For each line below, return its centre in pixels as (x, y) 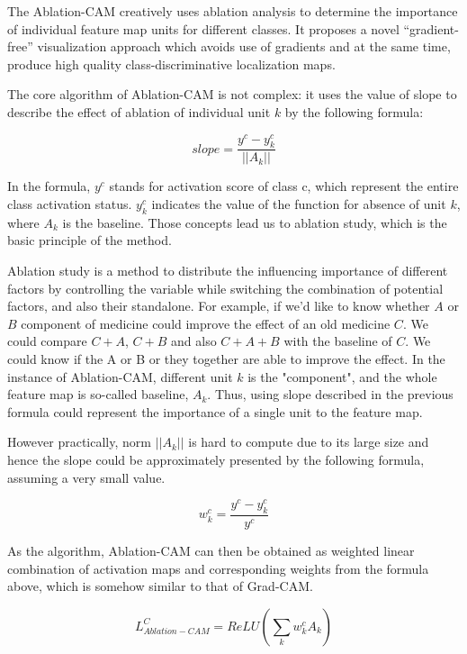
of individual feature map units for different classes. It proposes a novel (203, 28)
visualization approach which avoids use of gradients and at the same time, (244, 46)
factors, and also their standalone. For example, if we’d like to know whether (219, 306)
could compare (47, 341)
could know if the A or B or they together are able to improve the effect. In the (226, 359)
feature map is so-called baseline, (98, 394)
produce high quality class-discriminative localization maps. (171, 64)
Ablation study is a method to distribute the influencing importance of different (228, 271)
